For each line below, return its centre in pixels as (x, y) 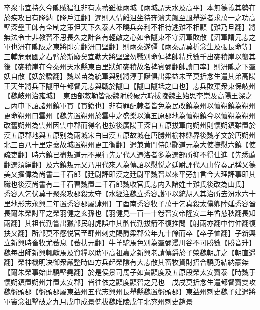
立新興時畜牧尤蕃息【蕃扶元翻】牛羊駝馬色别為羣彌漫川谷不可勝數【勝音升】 (130, 243)
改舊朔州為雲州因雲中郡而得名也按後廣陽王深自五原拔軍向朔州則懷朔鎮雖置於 (130, 125)
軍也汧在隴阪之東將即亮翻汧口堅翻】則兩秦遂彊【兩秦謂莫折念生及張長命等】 (130, 47)
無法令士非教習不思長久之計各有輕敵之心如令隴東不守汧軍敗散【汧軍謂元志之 (130, 37)
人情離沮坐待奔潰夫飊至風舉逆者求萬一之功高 (182, 17)
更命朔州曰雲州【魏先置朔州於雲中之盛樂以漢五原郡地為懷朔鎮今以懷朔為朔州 (130, 115)
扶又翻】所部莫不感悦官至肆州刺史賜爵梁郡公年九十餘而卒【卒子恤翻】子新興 (130, 233)
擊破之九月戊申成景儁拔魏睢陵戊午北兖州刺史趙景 (112, 301)
